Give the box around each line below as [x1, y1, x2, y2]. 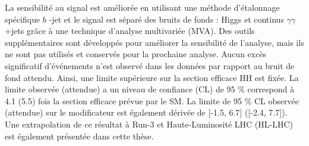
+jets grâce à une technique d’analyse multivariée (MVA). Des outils [5, 24, 255, 37]
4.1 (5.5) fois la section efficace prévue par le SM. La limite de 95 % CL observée [5, 94, 299, 107]
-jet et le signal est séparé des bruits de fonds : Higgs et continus [49, 13, 284, 25]
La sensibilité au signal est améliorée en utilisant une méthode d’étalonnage [5, 1, 280, 13]
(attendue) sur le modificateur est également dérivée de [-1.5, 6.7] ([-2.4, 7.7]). [5, 106, 288, 119]
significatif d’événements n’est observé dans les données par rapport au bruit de [5, 59, 295, 72]
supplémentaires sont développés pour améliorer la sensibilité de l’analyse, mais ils [5, 36, 304, 48]
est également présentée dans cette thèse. [5, 129, 154, 142]
